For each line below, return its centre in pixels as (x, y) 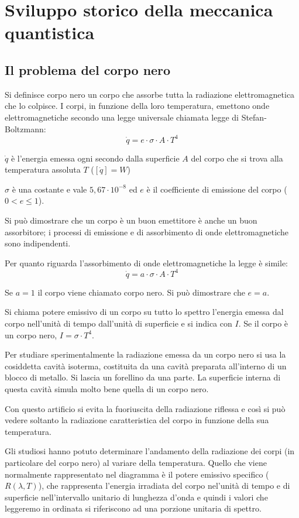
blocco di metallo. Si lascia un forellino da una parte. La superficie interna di (143, 377)
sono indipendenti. (38, 243)
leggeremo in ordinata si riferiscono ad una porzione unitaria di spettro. (133, 508)
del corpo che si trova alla (237, 158)
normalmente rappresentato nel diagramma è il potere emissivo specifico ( (137, 474)
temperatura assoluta (43, 169)
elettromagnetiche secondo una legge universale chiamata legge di (122, 117)
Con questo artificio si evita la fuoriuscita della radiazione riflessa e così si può (145, 408)
